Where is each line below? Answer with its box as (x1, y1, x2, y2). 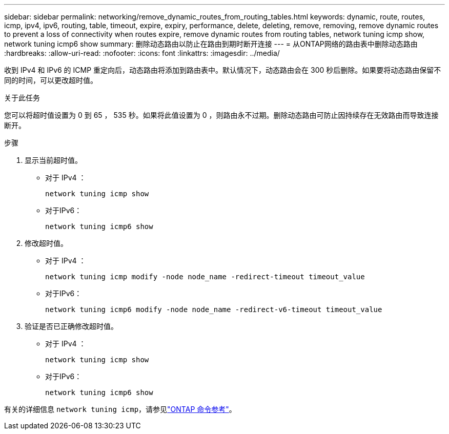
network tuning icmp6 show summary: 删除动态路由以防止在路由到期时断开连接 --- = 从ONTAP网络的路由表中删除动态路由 (4, 39, 418, 48)
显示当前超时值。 (25, 156, 82, 164)
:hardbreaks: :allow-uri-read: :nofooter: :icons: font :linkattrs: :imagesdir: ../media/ (4, 49, 280, 57)
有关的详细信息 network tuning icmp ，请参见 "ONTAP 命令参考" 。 (4, 405, 236, 414)
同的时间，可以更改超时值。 (4, 76, 97, 85)
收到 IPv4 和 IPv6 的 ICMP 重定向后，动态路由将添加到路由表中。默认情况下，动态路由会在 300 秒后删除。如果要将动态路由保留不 (4, 66, 441, 74)
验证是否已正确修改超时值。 (25, 322, 118, 330)
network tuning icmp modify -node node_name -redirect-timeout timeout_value (45, 273, 365, 281)
